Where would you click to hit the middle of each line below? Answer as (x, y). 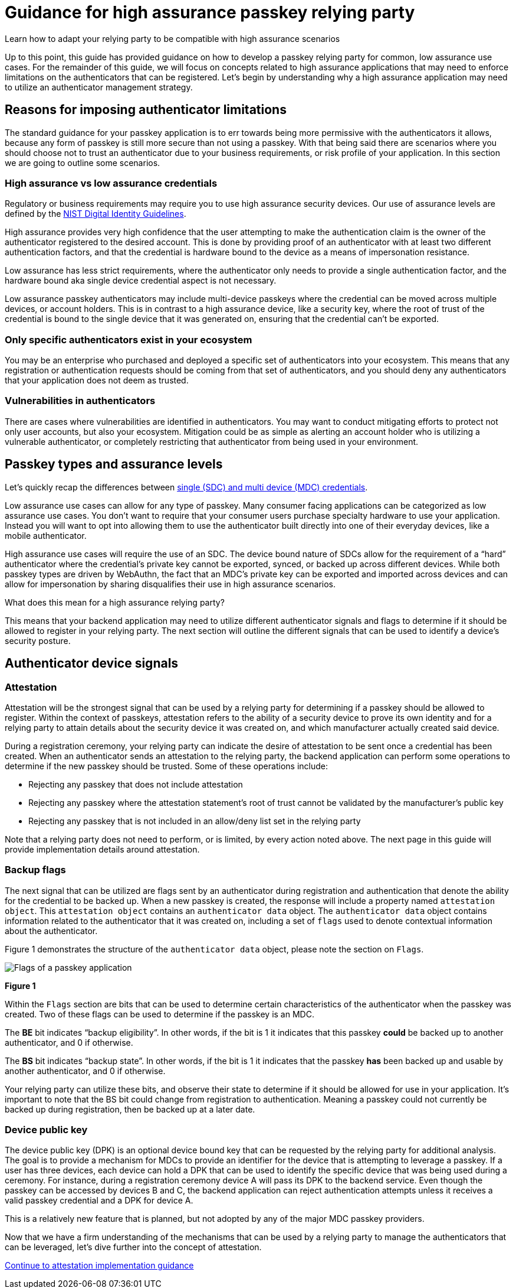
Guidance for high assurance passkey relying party (210, 12)
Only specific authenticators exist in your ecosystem (129, 339)
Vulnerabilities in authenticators (80, 401)
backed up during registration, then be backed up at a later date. (130, 1109)
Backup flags (35, 870)
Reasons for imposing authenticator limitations (146, 110)
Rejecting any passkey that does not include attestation (136, 784)
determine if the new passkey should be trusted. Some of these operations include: (166, 766)
